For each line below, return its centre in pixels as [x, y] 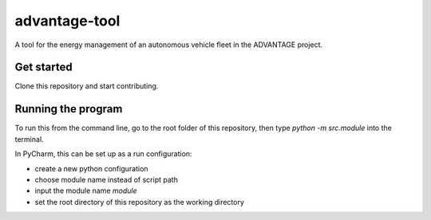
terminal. [29, 139]
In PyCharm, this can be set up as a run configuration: [103, 154]
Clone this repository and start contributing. [87, 86]
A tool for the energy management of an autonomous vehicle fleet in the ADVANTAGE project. [169, 45]
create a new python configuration [91, 168]
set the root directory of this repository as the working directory [140, 202]
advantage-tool [67, 21]
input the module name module [86, 191]
